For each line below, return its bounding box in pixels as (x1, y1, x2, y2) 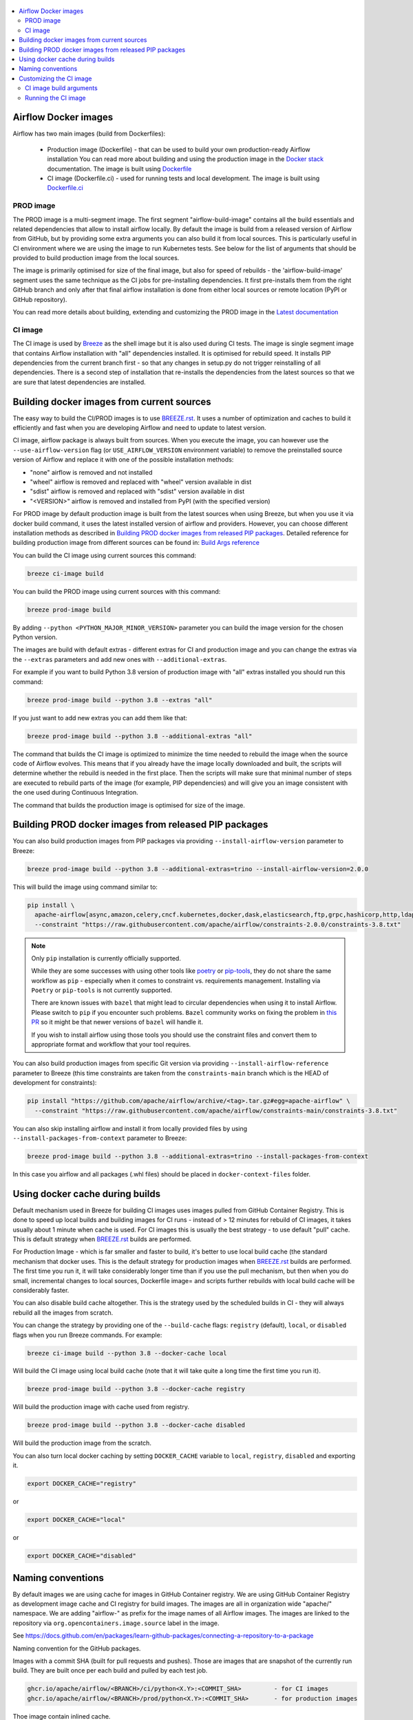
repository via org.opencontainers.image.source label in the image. (12, 1619, 220, 1627)
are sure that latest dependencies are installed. (12, 378, 146, 386)
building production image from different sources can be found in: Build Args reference (12, 539, 260, 547)
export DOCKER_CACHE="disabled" (27, 1552, 137, 1560)
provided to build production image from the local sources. (12, 254, 180, 262)
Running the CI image (25, 94, 86, 102)
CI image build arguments (25, 84, 98, 92)
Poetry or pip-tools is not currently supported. (31, 986, 172, 994)
